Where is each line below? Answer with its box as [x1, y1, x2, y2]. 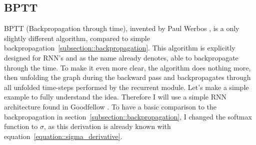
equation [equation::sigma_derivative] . [4, 130, 122, 141]
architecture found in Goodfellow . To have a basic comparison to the [4, 101, 217, 111]
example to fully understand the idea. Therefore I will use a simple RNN [4, 91, 227, 102]
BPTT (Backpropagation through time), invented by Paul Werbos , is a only [4, 23, 239, 33]
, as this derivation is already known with [43, 121, 171, 131]
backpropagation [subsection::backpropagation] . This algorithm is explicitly [4, 42, 235, 53]
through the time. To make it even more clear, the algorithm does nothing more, [4, 62, 251, 72]
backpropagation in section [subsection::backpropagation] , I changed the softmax [4, 111, 252, 121]
